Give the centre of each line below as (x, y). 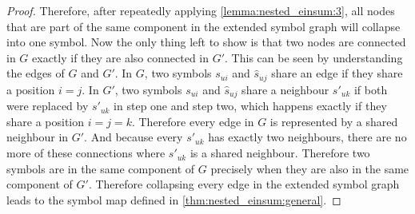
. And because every (134, 137)
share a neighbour (285, 89)
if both (371, 89)
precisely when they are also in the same (310, 168)
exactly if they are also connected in (121, 57)
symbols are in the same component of (101, 168)
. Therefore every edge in (193, 121)
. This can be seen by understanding (314, 57)
